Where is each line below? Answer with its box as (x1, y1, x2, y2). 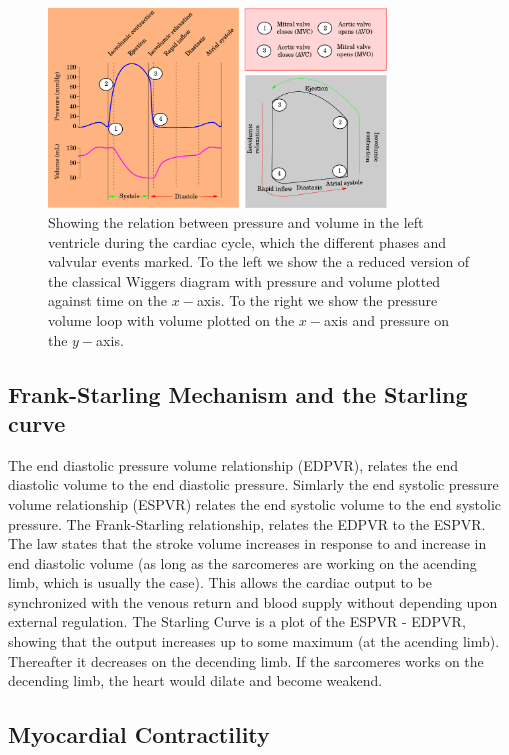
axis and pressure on (323, 309, 450, 330)
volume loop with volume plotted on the (48, 309, 295, 330)
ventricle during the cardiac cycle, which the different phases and (48, 231, 447, 252)
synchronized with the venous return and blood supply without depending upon (8, 591, 498, 612)
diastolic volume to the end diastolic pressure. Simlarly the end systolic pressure (8, 474, 499, 495)
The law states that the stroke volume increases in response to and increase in (8, 533, 487, 554)
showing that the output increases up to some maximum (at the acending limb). (8, 631, 500, 652)
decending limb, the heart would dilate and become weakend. (8, 670, 383, 691)
